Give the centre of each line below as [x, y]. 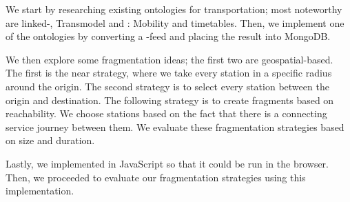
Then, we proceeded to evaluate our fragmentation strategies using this [156, 177]
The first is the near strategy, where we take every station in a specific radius [169, 73]
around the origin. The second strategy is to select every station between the [167, 86]
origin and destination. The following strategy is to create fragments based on [170, 100]
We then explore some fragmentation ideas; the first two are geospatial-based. [169, 59]
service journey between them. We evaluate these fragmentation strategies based [175, 127]
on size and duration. [50, 140]
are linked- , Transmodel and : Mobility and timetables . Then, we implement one [175, 22]
